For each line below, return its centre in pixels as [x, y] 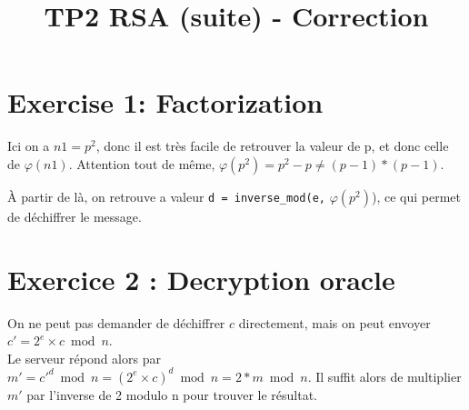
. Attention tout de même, [142, 163]
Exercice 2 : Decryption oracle [201, 279]
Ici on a [29, 146]
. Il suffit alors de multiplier [384, 376]
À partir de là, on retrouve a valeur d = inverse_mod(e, [166, 196]
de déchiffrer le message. [75, 216]
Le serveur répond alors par [84, 358]
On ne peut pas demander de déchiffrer [116, 322]
